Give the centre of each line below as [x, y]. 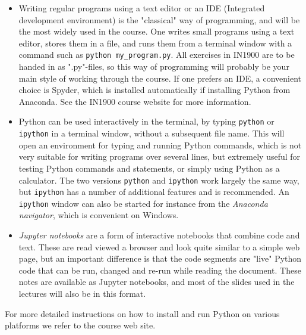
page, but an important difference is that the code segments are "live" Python [160, 258]
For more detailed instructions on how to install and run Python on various [142, 313]
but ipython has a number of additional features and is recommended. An [154, 192]
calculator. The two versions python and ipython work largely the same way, [159, 180]
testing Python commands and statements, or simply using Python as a [149, 168]
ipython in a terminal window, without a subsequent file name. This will [152, 133]
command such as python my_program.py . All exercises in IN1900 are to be [157, 55]
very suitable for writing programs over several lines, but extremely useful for [160, 156]
